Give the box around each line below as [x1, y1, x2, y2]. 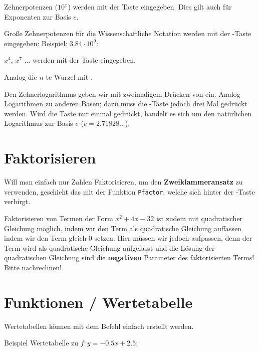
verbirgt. [4, 196, 31, 207]
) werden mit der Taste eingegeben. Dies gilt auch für [68, 2, 232, 12]
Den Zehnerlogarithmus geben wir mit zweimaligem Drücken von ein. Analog [4, 88, 240, 99]
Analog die [4, 71, 37, 82]
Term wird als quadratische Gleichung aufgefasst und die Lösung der [4, 242, 215, 253]
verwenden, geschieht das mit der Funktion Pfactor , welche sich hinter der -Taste [4, 186, 255, 197]
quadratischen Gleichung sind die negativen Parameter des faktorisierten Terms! [4, 252, 254, 263]
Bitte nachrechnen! [4, 262, 62, 272]
